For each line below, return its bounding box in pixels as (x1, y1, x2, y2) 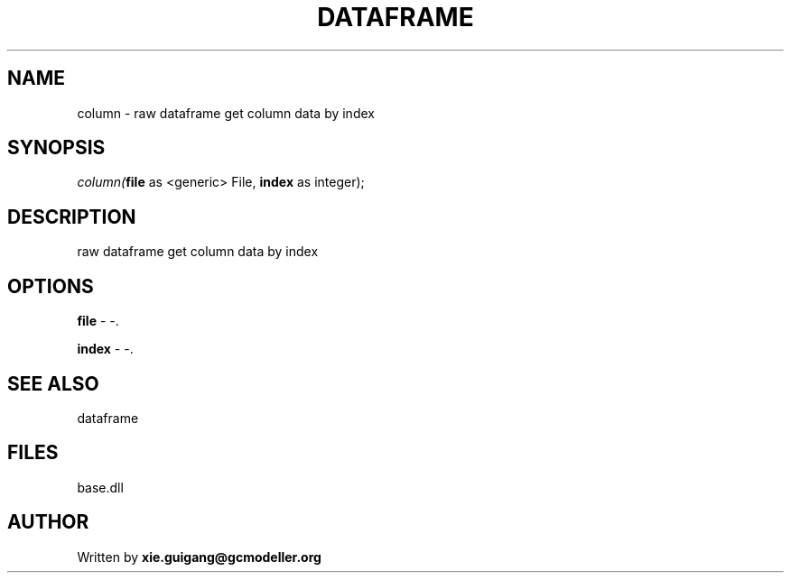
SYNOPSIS (7, 136, 106, 160)
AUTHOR (7, 511, 89, 534)
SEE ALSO (7, 372, 99, 395)
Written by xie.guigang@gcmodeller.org (77, 548, 321, 565)
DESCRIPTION (7, 205, 136, 228)
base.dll (77, 479, 124, 495)
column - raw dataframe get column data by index (77, 105, 375, 121)
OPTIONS (7, 274, 94, 298)
